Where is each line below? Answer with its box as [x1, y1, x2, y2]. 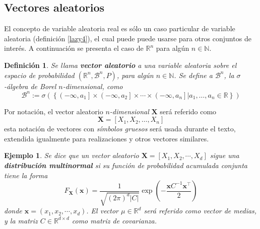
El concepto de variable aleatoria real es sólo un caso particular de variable [4, 23, 235, 34]
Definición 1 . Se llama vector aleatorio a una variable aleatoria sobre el [4, 59, 237, 70]
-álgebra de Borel [4, 81, 56, 91]
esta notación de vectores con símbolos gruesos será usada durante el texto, [4, 123, 236, 134]
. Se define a [174, 69, 213, 80]
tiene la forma [4, 170, 48, 180]
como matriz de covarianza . [72, 215, 157, 225]
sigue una [210, 150, 239, 161]
